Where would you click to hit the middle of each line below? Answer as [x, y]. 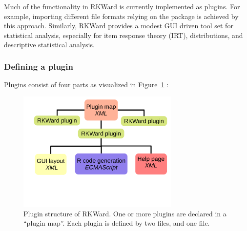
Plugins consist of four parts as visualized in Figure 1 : [86, 85]
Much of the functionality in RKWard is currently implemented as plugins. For [122, 6]
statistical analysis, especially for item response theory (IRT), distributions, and [123, 35]
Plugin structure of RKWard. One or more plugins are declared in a [125, 213]
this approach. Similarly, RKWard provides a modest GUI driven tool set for [119, 26]
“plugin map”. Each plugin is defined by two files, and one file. [117, 223]
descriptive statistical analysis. [49, 45]
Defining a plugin [39, 66]
